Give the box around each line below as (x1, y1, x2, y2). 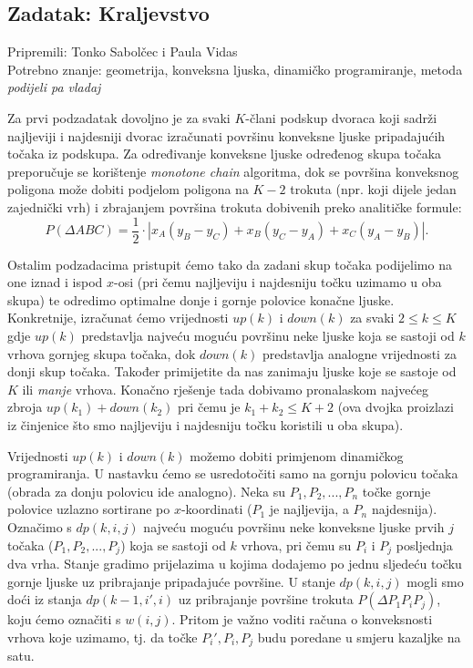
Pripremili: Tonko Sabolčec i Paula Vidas (7, 42, 238, 61)
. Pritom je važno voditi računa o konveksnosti (171, 610, 433, 629)
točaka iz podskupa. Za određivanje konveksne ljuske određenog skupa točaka (7, 144, 442, 163)
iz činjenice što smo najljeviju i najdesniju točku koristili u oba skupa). (7, 415, 404, 434)
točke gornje (362, 481, 431, 500)
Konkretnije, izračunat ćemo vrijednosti (7, 308, 229, 327)
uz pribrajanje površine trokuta (178, 590, 354, 609)
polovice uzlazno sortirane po (7, 499, 170, 519)
